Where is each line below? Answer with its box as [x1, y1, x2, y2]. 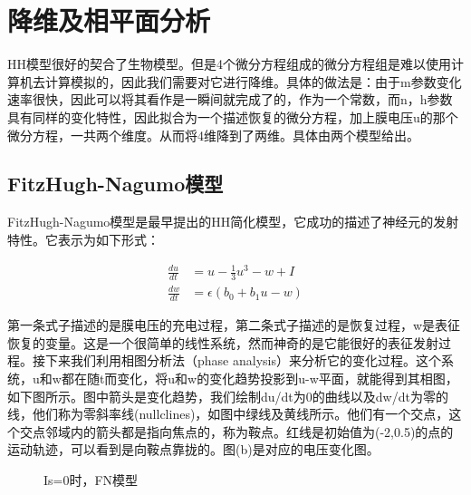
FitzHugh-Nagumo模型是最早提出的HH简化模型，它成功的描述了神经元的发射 [7, 212, 459, 231]
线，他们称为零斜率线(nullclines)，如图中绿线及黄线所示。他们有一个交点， [7, 404, 449, 423]
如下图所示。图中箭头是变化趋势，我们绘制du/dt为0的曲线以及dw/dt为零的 [7, 386, 448, 405]
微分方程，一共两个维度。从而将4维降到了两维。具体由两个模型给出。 [7, 125, 419, 144]
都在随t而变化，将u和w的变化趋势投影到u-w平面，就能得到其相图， [61, 369, 458, 388]
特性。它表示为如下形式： [7, 229, 159, 248]
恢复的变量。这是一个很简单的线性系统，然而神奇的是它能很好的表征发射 [7, 333, 438, 352]
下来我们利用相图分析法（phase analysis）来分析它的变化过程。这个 [44, 351, 441, 370]
